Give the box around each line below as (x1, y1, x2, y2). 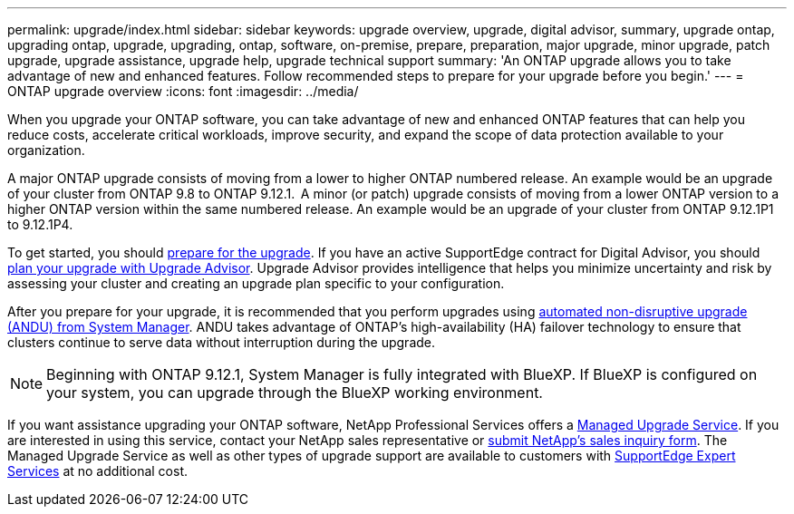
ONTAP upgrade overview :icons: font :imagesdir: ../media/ (7, 83, 359, 99)
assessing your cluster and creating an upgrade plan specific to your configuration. (7, 276, 505, 291)
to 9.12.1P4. (7, 217, 73, 232)
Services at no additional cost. (7, 463, 188, 479)
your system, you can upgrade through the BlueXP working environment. (46, 383, 543, 402)
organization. (7, 142, 85, 158)
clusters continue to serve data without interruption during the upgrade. (7, 335, 436, 350)
